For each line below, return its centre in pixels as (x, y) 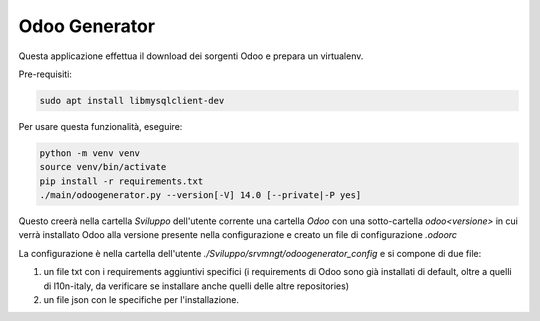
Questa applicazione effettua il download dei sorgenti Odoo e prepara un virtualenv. (191, 56)
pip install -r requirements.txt (121, 181)
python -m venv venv (89, 153)
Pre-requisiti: (45, 74)
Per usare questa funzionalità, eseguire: (100, 126)
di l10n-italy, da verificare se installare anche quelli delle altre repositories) (196, 286)
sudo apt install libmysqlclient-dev (132, 100)
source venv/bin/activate (103, 167)
